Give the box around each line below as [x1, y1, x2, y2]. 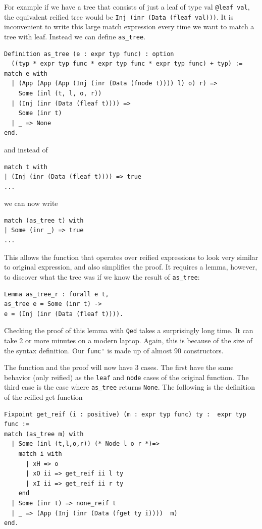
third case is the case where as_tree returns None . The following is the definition [4, 382, 255, 392]
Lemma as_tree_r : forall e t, [4, 290, 109, 298]
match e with [4, 70, 47, 77]
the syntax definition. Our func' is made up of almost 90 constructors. [4, 345, 224, 355]
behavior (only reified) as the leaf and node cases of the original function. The [4, 372, 249, 382]
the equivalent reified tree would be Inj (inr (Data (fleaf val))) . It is [4, 11, 234, 22]
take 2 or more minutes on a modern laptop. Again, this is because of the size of [4, 335, 253, 345]
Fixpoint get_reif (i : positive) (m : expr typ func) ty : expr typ [4, 410, 246, 418]
